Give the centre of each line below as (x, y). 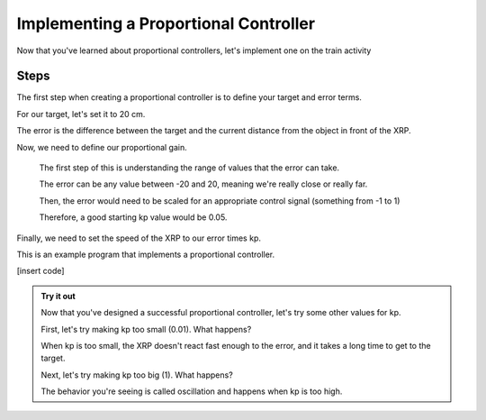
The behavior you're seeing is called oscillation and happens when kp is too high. (192, 391)
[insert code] (40, 271)
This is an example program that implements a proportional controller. (146, 254)
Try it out (58, 296)
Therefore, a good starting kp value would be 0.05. (133, 217)
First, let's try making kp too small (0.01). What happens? (146, 329)
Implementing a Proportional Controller (166, 23)
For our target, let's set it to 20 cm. (81, 114)
